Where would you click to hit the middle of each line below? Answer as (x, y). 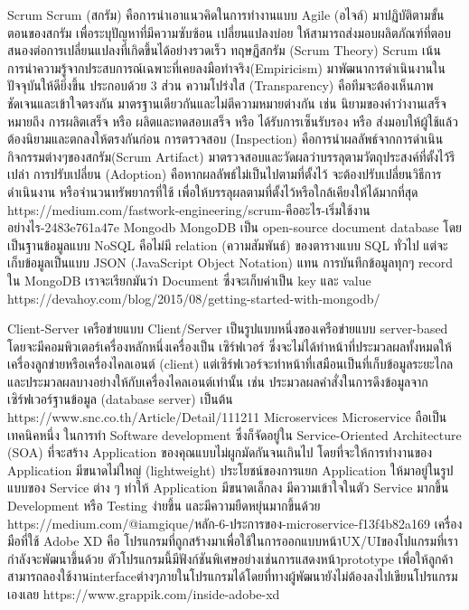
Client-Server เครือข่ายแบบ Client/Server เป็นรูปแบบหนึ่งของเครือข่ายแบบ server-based (228, 328)
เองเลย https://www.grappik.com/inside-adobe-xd (144, 594)
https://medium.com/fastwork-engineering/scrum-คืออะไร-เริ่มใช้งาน (189, 209)
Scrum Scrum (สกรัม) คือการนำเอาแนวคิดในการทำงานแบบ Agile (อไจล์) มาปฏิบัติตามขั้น (226, 14)
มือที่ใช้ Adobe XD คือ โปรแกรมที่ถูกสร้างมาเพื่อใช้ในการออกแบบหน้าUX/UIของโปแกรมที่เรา (233, 541)
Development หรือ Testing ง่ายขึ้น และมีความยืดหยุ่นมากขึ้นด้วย (164, 506)
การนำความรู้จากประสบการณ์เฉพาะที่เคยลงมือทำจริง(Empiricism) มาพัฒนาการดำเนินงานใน (226, 67)
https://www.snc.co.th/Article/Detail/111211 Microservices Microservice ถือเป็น (227, 417)
